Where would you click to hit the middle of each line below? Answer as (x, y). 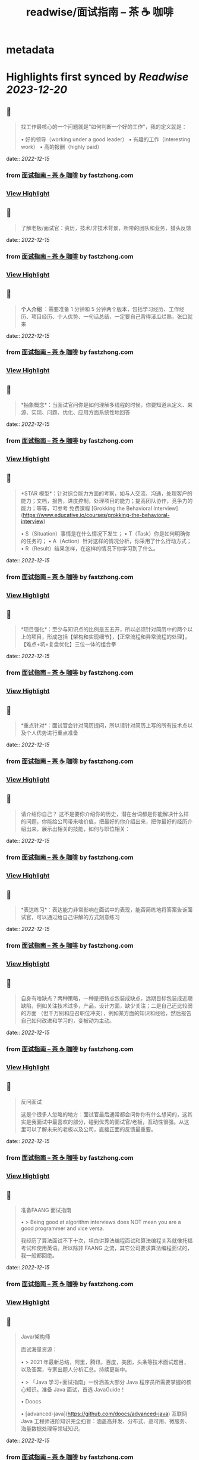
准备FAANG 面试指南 (46, 1210)
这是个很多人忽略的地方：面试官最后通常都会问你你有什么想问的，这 (104, 1114)
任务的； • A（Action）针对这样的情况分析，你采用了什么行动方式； (109, 541)
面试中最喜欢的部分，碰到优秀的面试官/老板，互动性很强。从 (110, 1122)
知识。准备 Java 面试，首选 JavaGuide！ (76, 1390)
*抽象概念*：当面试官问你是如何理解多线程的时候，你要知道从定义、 (104, 405)
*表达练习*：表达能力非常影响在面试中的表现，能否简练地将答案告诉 (104, 910)
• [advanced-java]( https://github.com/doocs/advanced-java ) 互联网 (104, 1414)
